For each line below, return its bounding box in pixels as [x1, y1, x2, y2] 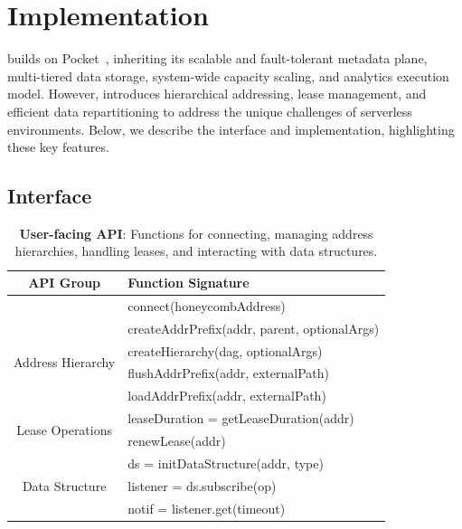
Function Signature [127, 273, 250, 292]
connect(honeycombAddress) [127, 296, 286, 315]
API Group [28, 273, 101, 292]
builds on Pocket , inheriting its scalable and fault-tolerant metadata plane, [7, 49, 428, 68]
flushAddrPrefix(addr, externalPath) [127, 364, 330, 383]
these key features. [7, 137, 109, 156]
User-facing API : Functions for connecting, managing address [19, 223, 373, 242]
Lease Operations [16, 420, 113, 439]
